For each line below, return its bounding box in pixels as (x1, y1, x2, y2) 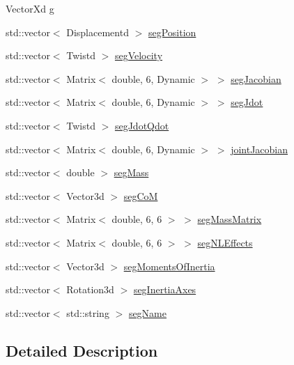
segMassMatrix (197, 212, 262, 226)
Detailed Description (6, 339, 158, 361)
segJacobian (231, 71, 281, 86)
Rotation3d (66, 282, 114, 297)
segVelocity (114, 48, 163, 63)
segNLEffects (197, 235, 253, 249)
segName (128, 305, 167, 320)
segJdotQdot (114, 118, 169, 132)
